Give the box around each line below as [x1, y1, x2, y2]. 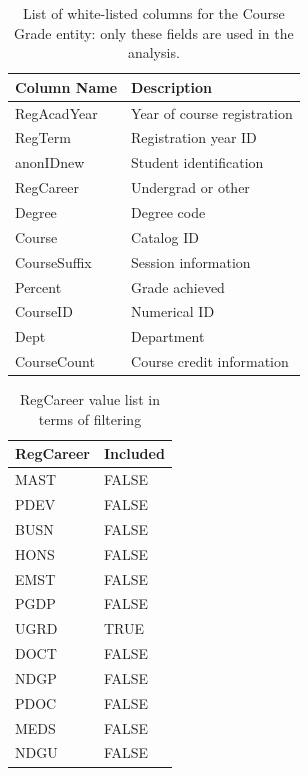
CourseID [15, 301, 73, 322]
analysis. [127, 42, 180, 63]
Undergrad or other [131, 177, 250, 198]
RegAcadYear [15, 102, 98, 123]
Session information [131, 251, 251, 272]
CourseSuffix [15, 251, 92, 272]
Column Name [15, 76, 118, 97]
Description [131, 76, 213, 97]
